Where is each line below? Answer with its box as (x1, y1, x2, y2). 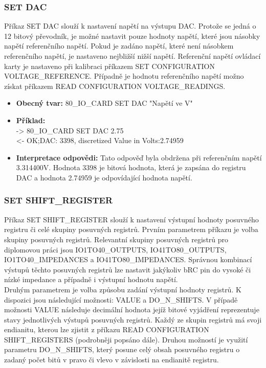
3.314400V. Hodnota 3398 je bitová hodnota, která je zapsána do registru (16, 162, 246, 173)
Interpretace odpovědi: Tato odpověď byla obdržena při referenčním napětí (16, 152, 262, 163)
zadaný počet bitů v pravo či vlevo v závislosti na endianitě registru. (4, 354, 219, 365)
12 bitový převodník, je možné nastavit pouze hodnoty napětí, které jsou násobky (4, 30, 260, 41)
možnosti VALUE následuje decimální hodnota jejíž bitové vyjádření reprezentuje (4, 304, 259, 315)
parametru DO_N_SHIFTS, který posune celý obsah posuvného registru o (4, 344, 240, 355)
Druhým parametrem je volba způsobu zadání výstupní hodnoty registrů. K (4, 284, 241, 294)
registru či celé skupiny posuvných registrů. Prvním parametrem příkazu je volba (4, 224, 258, 235)
